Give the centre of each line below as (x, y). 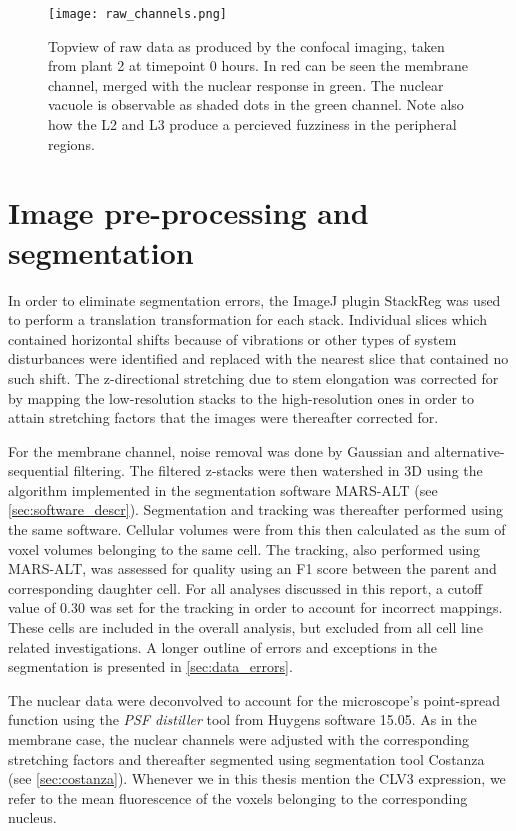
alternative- (469, 450)
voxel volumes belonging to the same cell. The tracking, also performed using (244, 548)
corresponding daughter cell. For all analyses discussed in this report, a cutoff (245, 587)
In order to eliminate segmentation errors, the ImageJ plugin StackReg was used (254, 299)
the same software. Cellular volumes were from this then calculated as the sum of (257, 529)
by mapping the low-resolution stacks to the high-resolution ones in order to (241, 397)
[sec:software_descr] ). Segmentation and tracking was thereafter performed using (255, 509)
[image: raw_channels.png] (137, 14)
